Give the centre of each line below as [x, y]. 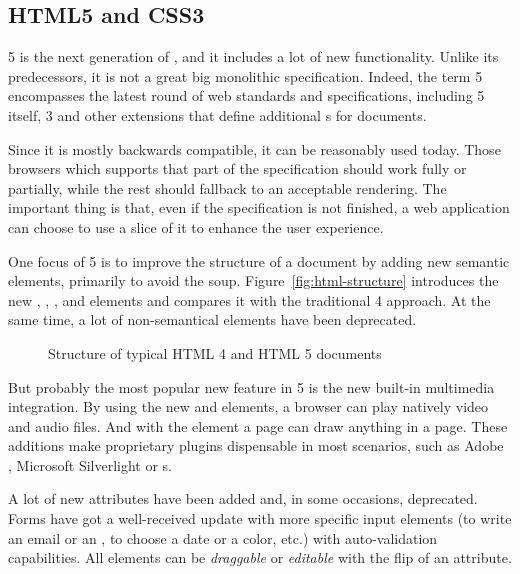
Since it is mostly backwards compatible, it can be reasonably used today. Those [254, 148]
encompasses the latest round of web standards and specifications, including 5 [246, 95]
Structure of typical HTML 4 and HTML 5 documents [215, 352]
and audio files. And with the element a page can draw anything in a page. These [258, 425]
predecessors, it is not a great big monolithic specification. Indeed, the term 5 [245, 75]
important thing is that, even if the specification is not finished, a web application [259, 207]
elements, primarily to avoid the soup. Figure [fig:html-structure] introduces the [253, 280]
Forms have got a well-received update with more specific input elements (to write [260, 518]
